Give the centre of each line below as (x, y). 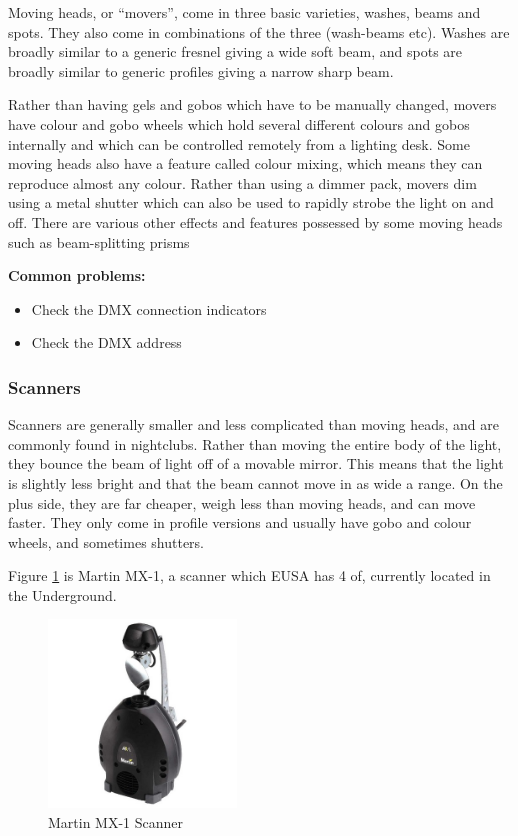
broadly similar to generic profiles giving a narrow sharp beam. (201, 70)
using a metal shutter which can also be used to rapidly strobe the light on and (251, 202)
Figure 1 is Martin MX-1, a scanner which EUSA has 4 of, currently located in (249, 575)
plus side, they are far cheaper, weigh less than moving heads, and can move (242, 502)
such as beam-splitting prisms (99, 241)
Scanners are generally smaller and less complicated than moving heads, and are (253, 424)
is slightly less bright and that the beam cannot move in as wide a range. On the (255, 482)
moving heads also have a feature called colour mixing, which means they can (245, 163)
